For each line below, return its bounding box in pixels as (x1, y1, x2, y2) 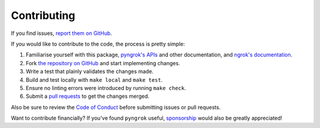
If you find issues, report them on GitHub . (11, 30, 113, 37)
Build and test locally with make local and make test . (25, 76, 163, 83)
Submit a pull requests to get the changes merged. (25, 92, 150, 100)
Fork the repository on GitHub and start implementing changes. (25, 59, 180, 66)
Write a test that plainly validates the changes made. (25, 68, 154, 75)
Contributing (11, 9, 75, 22)
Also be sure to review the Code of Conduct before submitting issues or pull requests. (11, 104, 221, 111)
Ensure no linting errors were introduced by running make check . (25, 84, 187, 91)
